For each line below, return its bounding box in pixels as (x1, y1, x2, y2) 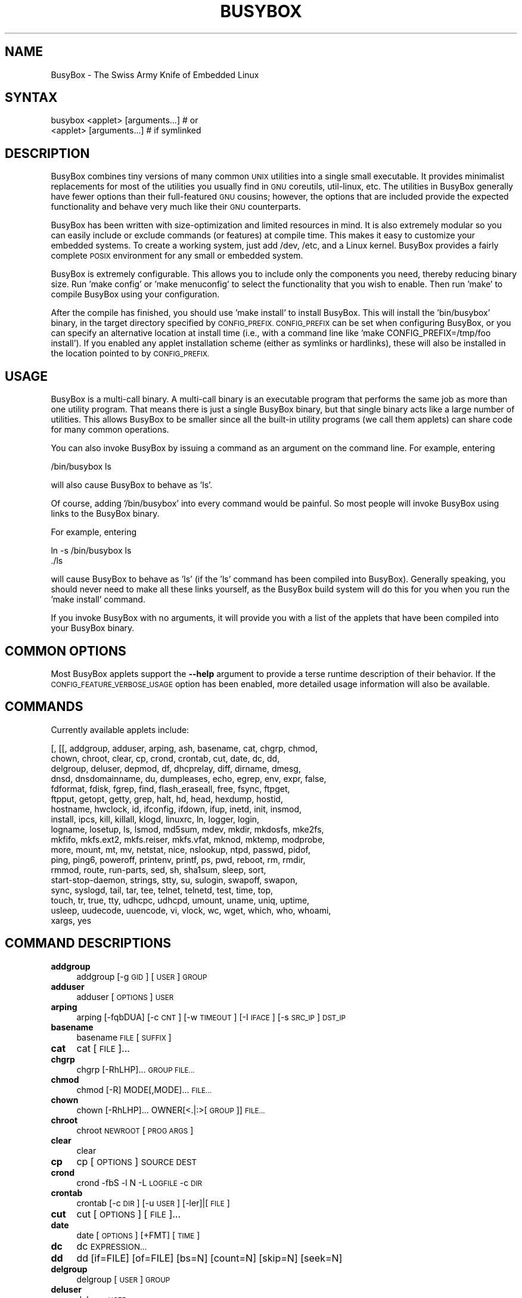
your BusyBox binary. (51, 623, 135, 634)
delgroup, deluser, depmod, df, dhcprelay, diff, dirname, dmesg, (51, 763, 301, 774)
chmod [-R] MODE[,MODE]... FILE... (76, 1084, 212, 1095)
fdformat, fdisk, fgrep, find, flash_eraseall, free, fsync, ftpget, (51, 783, 290, 794)
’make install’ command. (51, 594, 145, 605)
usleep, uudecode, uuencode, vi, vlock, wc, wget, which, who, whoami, (51, 905, 331, 915)
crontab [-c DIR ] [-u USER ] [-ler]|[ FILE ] (76, 1197, 230, 1208)
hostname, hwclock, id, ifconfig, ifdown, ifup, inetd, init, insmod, (51, 803, 302, 814)
